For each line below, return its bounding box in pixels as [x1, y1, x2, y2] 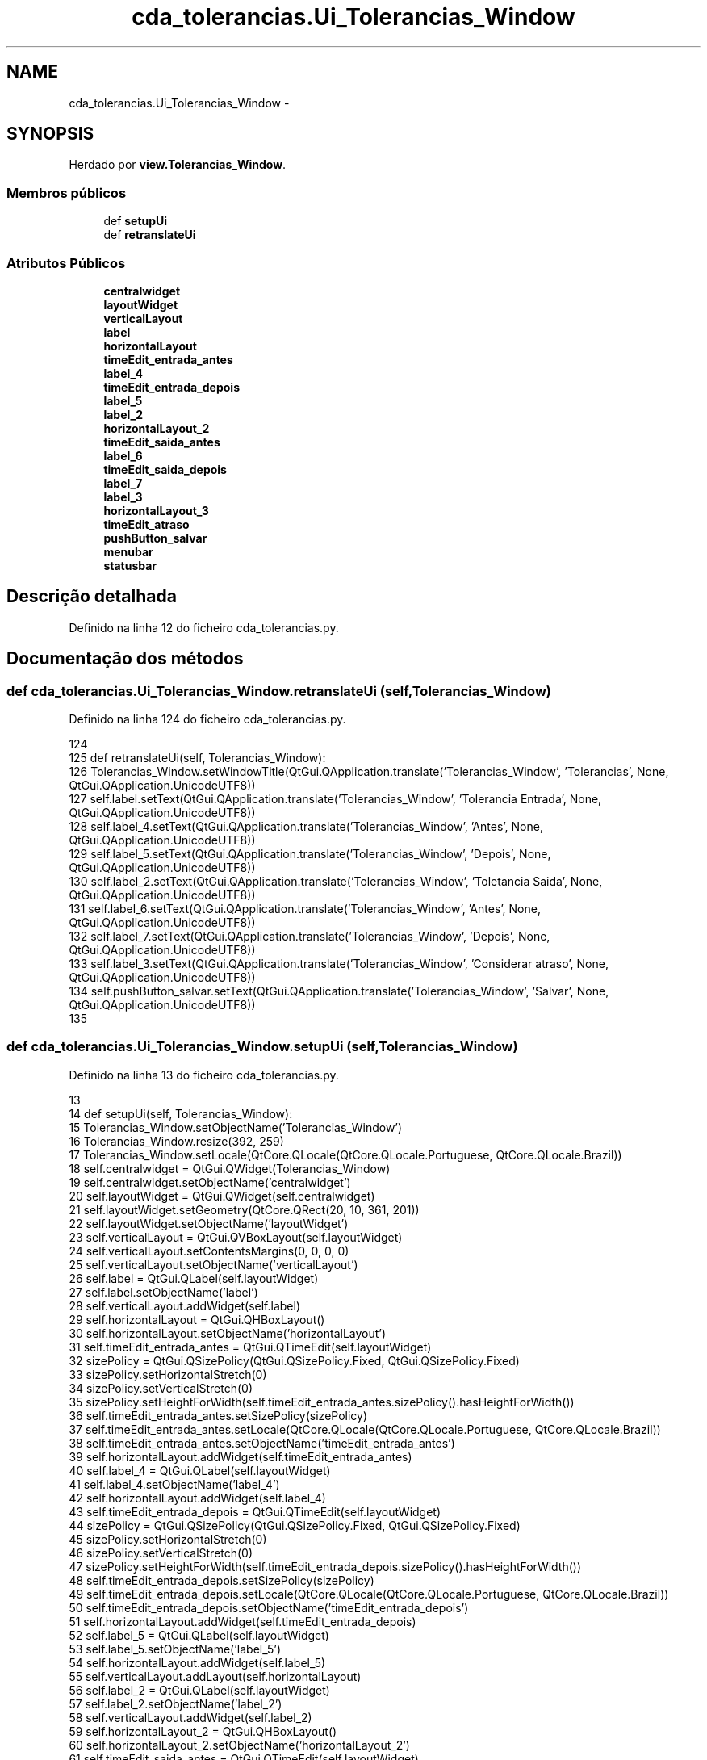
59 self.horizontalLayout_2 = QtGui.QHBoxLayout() [69, 1724, 337, 1738]
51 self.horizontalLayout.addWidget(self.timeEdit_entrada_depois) [69, 1614, 416, 1628]
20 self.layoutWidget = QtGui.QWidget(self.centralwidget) [69, 1188, 375, 1203]
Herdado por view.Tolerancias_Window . [69, 157, 287, 172]
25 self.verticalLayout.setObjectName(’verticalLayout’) [69, 1257, 358, 1272]
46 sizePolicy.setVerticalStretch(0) [69, 1545, 253, 1560]
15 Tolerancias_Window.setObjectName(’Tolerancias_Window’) [69, 1120, 403, 1134]
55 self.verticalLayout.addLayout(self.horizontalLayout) [69, 1669, 362, 1683]
